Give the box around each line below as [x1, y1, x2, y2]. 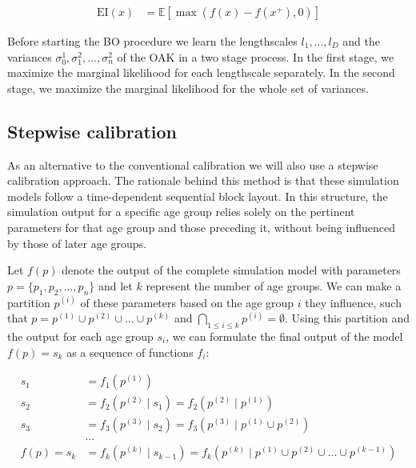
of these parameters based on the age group [80, 294, 294, 310]
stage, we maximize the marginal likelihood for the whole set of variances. [7, 79, 369, 96]
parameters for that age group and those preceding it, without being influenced [7, 218, 395, 235]
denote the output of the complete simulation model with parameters [62, 262, 401, 278]
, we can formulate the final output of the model [166, 327, 403, 344]
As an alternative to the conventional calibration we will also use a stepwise [7, 156, 378, 173]
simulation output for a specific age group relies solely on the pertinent [7, 203, 355, 220]
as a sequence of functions [66, 343, 194, 360]
